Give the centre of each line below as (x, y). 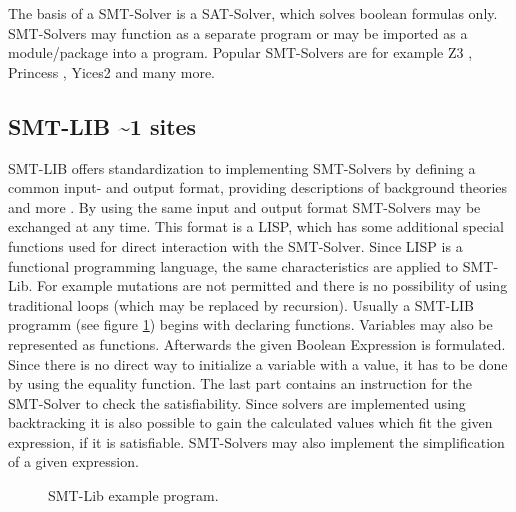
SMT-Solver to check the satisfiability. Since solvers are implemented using (237, 402)
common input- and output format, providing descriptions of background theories (258, 187)
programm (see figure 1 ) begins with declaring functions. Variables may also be (250, 324)
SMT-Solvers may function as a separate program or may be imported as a (238, 32)
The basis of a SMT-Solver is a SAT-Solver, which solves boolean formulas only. (253, 13)
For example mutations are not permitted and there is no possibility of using (272, 285)
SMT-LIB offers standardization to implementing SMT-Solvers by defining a (242, 167)
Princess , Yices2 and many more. (111, 71)
